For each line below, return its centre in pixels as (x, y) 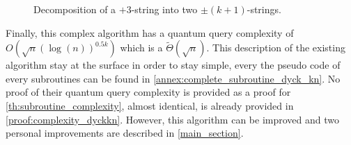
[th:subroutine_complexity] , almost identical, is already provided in (150, 105)
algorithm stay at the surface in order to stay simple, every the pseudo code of (173, 65)
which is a (141, 48)
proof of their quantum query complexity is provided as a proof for (148, 92)
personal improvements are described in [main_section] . (125, 133)
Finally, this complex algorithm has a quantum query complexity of (150, 32)
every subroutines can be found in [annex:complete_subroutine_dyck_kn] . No (173, 78)
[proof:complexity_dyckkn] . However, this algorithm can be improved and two (172, 119)
